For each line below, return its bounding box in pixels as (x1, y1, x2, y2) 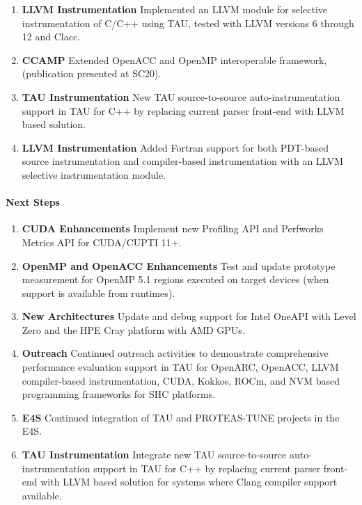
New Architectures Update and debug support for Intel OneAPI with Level (22, 309, 356, 323)
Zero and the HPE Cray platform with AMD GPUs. (22, 322, 245, 337)
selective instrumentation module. (22, 167, 166, 182)
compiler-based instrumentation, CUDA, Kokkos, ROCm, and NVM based (22, 373, 340, 387)
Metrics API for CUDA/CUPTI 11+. (22, 234, 182, 249)
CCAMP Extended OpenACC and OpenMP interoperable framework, (22, 52, 327, 67)
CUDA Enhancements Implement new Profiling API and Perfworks (22, 221, 324, 236)
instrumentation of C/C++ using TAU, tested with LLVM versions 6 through (22, 15, 354, 30)
